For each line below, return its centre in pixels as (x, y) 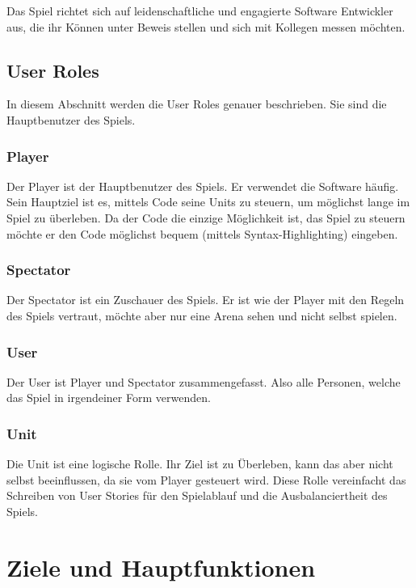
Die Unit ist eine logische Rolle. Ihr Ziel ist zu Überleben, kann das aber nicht (200, 464)
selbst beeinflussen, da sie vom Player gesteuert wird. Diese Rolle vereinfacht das (206, 479)
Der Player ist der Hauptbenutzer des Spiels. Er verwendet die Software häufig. (203, 186)
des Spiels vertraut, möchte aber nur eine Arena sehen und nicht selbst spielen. (202, 315)
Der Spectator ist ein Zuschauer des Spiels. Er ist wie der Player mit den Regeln (206, 300)
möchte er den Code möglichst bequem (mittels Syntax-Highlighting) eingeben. (202, 233)
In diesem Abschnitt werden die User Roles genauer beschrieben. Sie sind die (197, 104)
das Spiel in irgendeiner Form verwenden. (109, 398)
